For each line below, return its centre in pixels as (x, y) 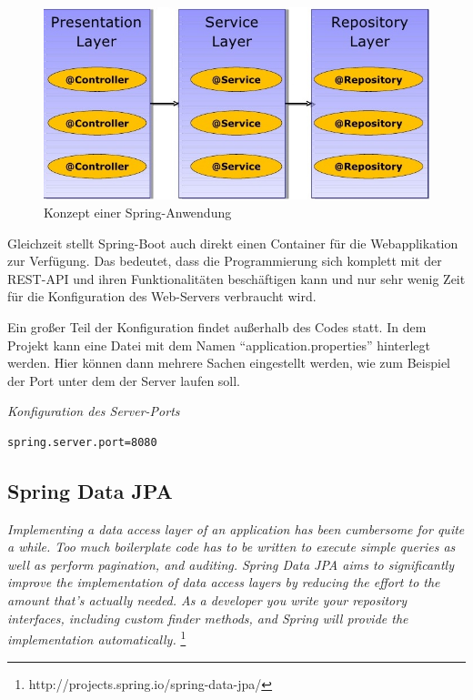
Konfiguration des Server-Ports (94, 411)
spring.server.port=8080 (82, 442)
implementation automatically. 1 (97, 638)
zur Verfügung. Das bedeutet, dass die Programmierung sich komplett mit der (225, 261)
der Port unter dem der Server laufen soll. (124, 380)
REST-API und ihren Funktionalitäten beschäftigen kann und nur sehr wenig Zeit (236, 278)
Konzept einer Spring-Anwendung (138, 212)
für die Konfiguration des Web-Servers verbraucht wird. (162, 296)
